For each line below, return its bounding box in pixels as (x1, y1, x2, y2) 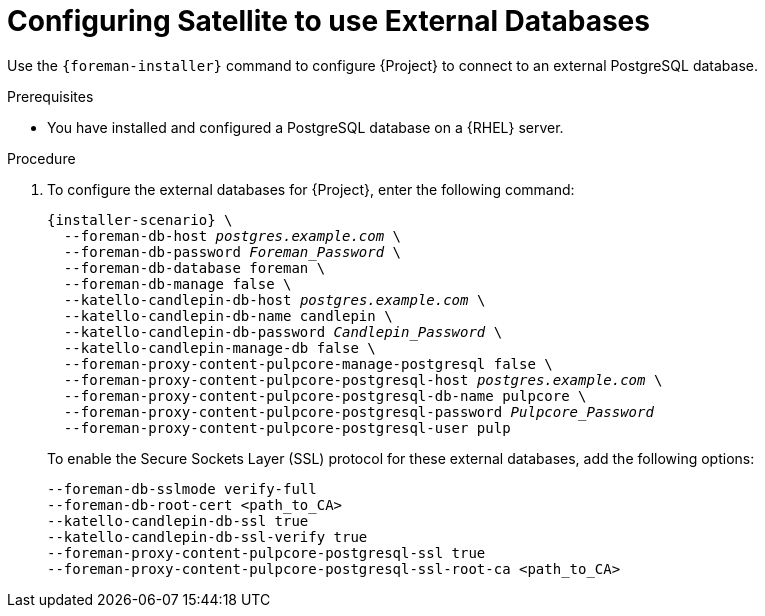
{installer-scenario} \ (47, 211, 233, 228)
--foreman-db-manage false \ (63, 275, 292, 292)
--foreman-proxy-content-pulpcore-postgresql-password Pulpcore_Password (63, 403, 654, 420)
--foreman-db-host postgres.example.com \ (63, 227, 402, 244)
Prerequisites (7, 87, 94, 105)
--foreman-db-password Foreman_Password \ (63, 243, 402, 260)
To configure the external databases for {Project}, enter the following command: (47, 180, 575, 198)
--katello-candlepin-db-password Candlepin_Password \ (63, 323, 503, 340)
